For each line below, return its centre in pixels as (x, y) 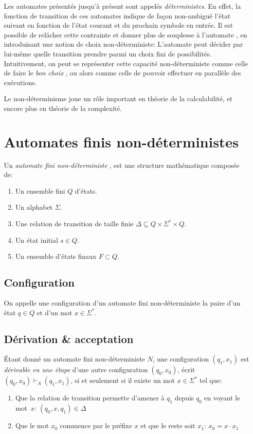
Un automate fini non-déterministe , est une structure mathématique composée (122, 165)
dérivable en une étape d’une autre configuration (76, 370)
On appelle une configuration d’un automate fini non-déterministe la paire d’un (122, 303)
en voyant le (222, 398)
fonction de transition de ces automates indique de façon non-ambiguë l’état (117, 15)
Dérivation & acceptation (69, 338)
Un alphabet (34, 207)
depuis (184, 398)
